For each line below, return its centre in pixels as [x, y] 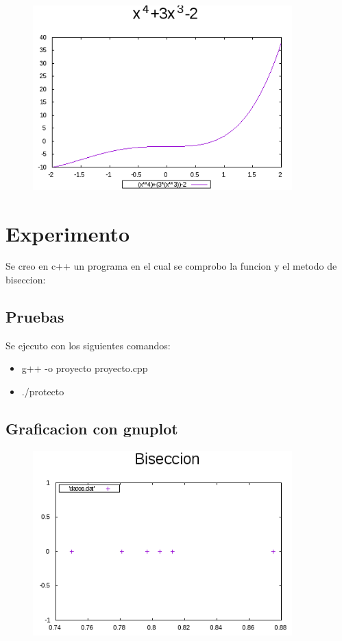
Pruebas [35, 317]
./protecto [43, 392]
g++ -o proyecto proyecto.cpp [85, 368]
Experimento [68, 233]
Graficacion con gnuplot [92, 429]
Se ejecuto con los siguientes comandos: [88, 345]
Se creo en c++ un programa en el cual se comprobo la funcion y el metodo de [171, 266]
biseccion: [26, 280]
